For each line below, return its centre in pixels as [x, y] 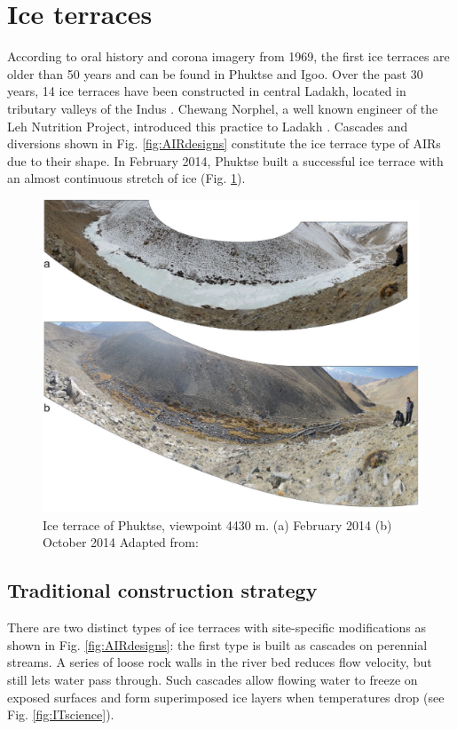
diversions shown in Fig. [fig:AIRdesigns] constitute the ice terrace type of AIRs [224, 143]
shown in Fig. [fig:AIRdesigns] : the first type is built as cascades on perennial [217, 644]
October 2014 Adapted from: [121, 542]
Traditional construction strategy [162, 590]
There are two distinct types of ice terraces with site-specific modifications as [217, 627]
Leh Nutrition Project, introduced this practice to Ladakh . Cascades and [208, 126]
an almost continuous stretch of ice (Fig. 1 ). [126, 178]
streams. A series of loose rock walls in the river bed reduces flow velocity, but [220, 662]
